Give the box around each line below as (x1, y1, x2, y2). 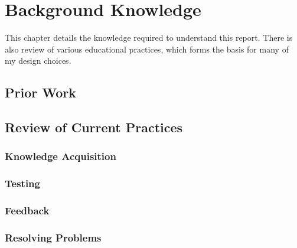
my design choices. (5, 54, 71, 67)
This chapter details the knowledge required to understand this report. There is (5, 31, 293, 44)
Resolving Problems (5, 230, 102, 244)
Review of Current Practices (5, 118, 183, 136)
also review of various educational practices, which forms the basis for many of (5, 43, 289, 55)
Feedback (5, 203, 50, 218)
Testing (5, 176, 40, 191)
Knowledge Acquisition (5, 149, 116, 164)
